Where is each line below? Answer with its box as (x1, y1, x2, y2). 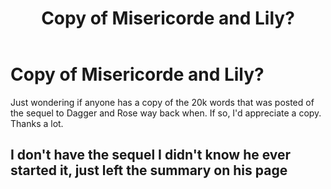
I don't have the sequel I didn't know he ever (10, 147, 292, 164)
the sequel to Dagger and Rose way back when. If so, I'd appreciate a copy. (10, 107, 322, 119)
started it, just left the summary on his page (10, 162, 288, 179)
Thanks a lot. (10, 117, 64, 129)
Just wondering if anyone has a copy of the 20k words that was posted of (10, 96, 315, 108)
